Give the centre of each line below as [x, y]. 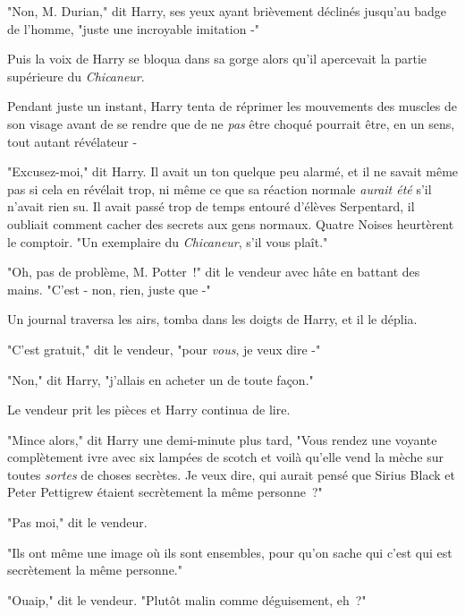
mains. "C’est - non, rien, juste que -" [109, 289]
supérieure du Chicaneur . [76, 76]
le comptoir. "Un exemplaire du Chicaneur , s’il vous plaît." [168, 241]
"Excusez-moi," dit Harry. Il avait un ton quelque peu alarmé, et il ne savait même [233, 171]
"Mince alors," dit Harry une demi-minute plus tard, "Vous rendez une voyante [222, 439]
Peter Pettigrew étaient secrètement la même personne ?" [165, 492]
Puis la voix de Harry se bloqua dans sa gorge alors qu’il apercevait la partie [217, 59]
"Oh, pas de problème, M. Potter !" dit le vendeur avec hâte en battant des [214, 272]
